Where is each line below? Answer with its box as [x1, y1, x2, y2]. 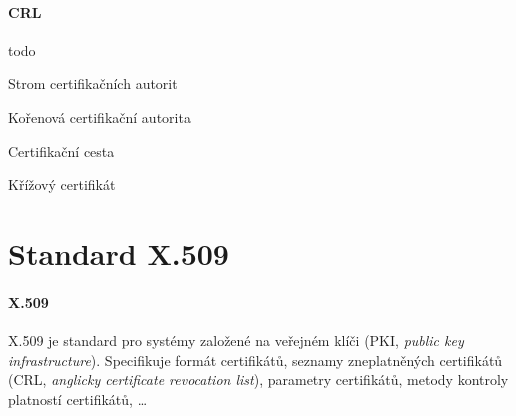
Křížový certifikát [8, 174, 116, 195]
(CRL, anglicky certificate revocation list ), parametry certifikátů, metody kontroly [8, 369, 509, 390]
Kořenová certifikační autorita [8, 106, 191, 127]
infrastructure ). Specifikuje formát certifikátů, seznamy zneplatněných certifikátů [8, 349, 503, 370]
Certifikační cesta [8, 140, 115, 161]
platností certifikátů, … [8, 388, 148, 409]
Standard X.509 [8, 232, 229, 273]
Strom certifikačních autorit [8, 73, 178, 94]
